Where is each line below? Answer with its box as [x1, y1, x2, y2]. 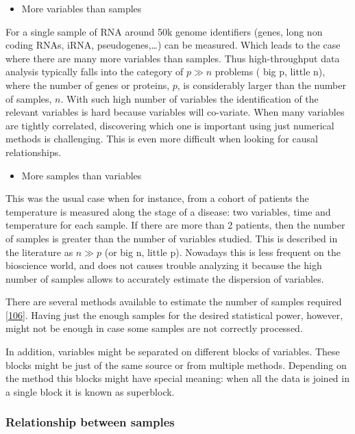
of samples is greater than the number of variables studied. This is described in [5, 231, 338, 245]
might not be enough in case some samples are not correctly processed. [5, 321, 303, 335]
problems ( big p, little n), [215, 64, 326, 79]
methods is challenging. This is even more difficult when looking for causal [5, 131, 318, 146]
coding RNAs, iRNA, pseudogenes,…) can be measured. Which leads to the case [5, 38, 341, 52]
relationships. [5, 144, 62, 159]
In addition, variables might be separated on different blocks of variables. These [5, 344, 340, 359]
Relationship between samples [5, 413, 175, 431]
